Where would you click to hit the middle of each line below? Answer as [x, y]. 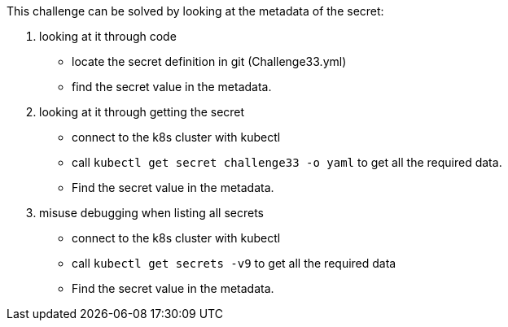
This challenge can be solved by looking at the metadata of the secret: [195, 11]
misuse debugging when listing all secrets [151, 213]
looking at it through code [108, 36]
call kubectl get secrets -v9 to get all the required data [234, 263]
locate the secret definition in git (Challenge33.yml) [209, 61]
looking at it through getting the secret [142, 112]
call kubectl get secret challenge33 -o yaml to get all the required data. [287, 162]
